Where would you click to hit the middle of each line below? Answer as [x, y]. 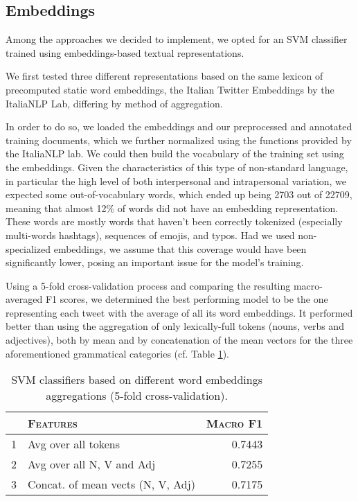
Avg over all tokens [74, 444]
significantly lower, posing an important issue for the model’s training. [155, 262]
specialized [28, 248]
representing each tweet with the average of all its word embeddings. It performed [179, 312]
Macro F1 [234, 423]
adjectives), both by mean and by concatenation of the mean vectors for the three [179, 340]
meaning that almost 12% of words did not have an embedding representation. [172, 208]
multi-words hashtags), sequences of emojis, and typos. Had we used [150, 235]
